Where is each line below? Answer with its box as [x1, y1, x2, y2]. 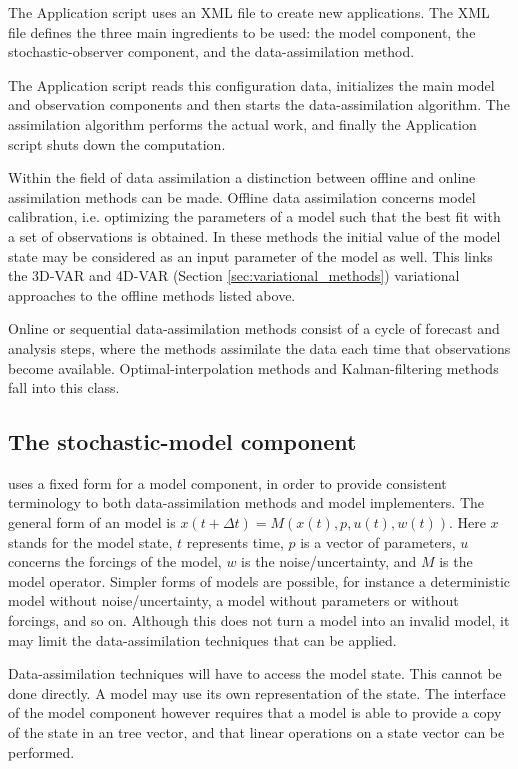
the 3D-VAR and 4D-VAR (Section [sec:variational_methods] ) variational [8, 265, 460, 286]
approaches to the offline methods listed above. [8, 284, 296, 305]
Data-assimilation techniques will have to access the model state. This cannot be [8, 663, 502, 684]
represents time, [186, 531, 284, 552]
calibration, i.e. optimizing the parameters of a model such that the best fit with [8, 206, 501, 227]
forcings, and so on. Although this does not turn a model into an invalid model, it [8, 610, 510, 631]
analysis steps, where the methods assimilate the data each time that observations [8, 337, 511, 358]
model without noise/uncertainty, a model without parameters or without [8, 590, 459, 611]
